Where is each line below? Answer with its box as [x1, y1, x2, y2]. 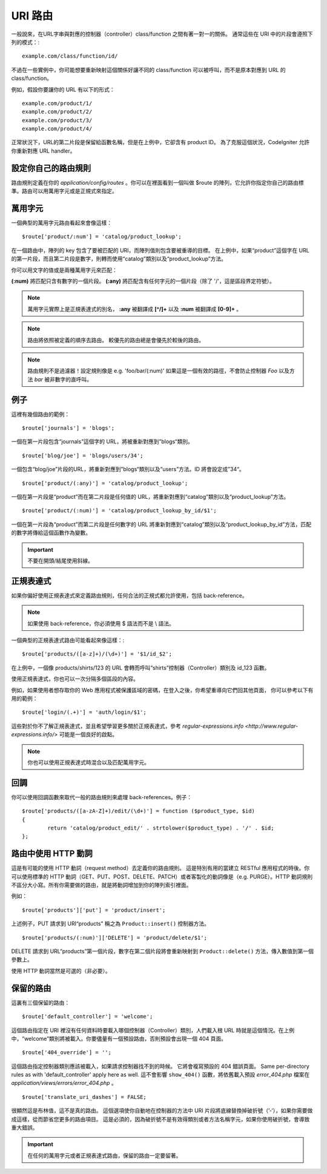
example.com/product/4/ [22, 125, 93, 133]
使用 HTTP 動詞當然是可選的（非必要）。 [11, 967, 111, 974]
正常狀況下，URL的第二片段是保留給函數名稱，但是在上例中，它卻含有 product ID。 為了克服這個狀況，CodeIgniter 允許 [11, 139, 310, 146]
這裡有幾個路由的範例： [11, 411, 70, 418]
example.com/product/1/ [22, 100, 93, 107]
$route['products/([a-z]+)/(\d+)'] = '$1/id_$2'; [22, 651, 173, 658]
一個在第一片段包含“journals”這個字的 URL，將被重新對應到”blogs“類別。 [11, 438, 194, 445]
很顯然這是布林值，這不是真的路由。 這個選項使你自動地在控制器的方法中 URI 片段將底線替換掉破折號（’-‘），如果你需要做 [11, 1107, 313, 1114]
